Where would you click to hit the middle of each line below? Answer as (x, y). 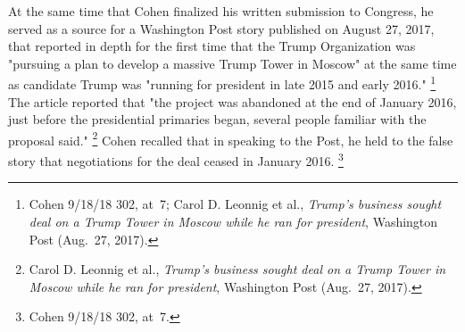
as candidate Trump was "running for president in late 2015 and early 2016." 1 (222, 83)
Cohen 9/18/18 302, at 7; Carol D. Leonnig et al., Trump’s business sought (235, 204)
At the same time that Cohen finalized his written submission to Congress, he (221, 11)
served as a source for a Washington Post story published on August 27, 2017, (221, 28)
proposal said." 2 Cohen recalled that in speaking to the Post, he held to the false (231, 138)
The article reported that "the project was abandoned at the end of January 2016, (232, 101)
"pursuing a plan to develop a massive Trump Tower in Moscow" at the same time (232, 63)
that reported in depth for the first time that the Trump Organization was (212, 46)
